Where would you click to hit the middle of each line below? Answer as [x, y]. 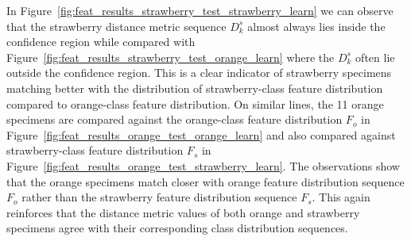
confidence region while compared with [101, 42]
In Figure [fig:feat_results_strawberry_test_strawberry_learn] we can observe [200, 10]
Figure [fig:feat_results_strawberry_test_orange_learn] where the [171, 57]
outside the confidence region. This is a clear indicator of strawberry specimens [199, 73]
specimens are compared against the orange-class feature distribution [174, 119]
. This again [341, 197]
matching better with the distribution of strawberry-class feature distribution [195, 88]
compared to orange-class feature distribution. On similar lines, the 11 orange [195, 103]
